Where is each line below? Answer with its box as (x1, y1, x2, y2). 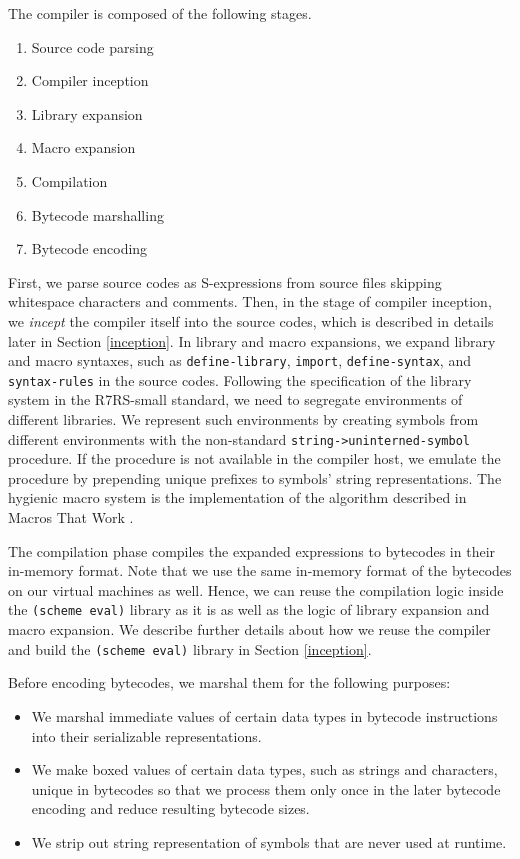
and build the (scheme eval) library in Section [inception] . (8, 638, 372, 659)
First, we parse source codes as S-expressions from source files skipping (8, 271, 442, 292)
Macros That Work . (8, 507, 134, 528)
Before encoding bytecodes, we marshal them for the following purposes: (8, 672, 451, 693)
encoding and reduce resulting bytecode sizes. (31, 798, 310, 819)
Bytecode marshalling (31, 204, 164, 225)
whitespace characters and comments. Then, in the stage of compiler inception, (8, 291, 492, 312)
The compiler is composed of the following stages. (8, 3, 312, 23)
